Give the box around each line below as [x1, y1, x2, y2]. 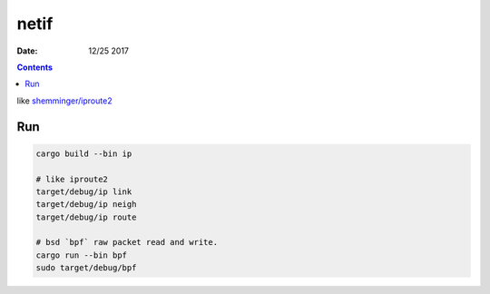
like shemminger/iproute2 [16, 95, 113, 106]
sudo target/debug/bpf [35, 263, 137, 273]
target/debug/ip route [35, 211, 137, 222]
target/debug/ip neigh [35, 200, 137, 210]
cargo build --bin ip [35, 148, 132, 159]
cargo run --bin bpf [35, 250, 127, 260]
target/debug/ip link [35, 186, 132, 197]
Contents [16, 62, 54, 73]
